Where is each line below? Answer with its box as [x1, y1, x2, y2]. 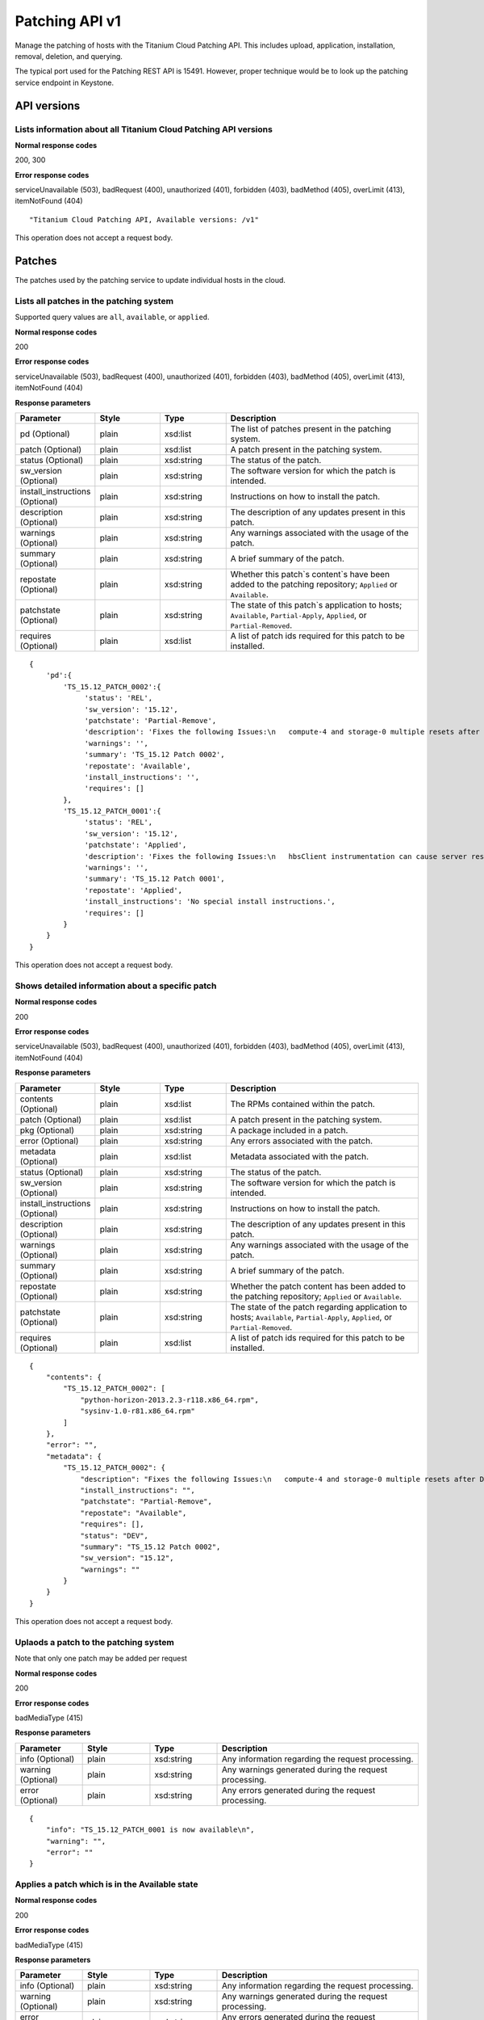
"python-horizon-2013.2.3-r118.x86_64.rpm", [80, 1395, 260, 1404]
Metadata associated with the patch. [230, 1151, 369, 1162]
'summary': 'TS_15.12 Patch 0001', [84, 874, 225, 884]
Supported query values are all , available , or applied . [15, 312, 210, 322]
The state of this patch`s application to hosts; [230, 600, 403, 610]
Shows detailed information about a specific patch [15, 980, 217, 991]
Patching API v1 [15, 12, 121, 30]
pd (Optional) [19, 428, 70, 440]
